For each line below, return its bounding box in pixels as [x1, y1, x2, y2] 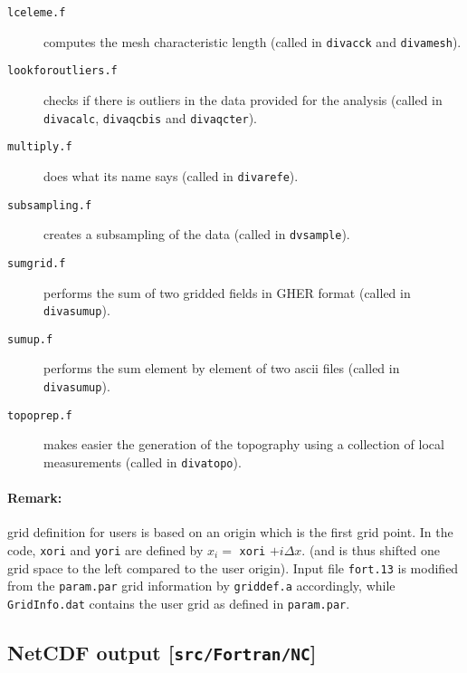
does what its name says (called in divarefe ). [43, 166, 299, 185]
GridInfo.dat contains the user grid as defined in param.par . [7, 593, 350, 612]
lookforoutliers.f [7, 64, 118, 78]
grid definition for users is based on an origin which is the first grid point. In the [7, 523, 453, 542]
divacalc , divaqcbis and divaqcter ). [43, 108, 257, 127]
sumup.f [7, 332, 53, 346]
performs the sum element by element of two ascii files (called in [43, 359, 400, 378]
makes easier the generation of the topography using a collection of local [43, 435, 444, 454]
